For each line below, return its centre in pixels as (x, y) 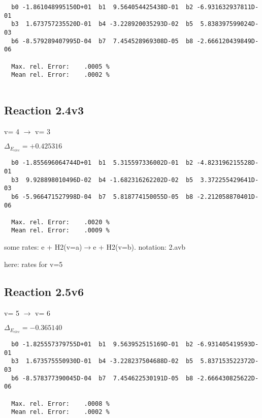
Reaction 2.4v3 (44, 110)
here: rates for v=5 (34, 264)
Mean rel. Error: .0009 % (60, 231)
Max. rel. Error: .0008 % (60, 404)
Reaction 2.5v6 (44, 291)
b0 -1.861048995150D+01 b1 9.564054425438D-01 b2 (102, 7)
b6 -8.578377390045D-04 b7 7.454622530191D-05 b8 (102, 378)
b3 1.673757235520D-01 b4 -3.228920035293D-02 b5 (102, 24)
